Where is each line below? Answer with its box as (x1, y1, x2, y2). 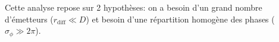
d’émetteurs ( (5, 12, 54, 25)
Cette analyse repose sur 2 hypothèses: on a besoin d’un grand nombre (5, 1, 262, 13)
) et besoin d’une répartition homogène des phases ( (86, 12, 275, 25)
